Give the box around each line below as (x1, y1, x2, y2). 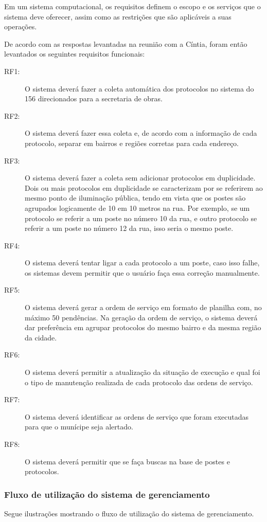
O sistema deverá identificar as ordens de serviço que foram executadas (25, 411, 248, 422)
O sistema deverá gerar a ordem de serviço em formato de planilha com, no (25, 302, 262, 313)
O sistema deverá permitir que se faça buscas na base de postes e (25, 456, 230, 466)
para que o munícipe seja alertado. (25, 421, 133, 432)
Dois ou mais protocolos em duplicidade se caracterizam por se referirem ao (25, 182, 263, 193)
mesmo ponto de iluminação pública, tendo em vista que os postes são (25, 192, 246, 203)
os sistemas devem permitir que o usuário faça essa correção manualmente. (25, 267, 260, 278)
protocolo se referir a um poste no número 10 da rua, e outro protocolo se (25, 212, 257, 223)
